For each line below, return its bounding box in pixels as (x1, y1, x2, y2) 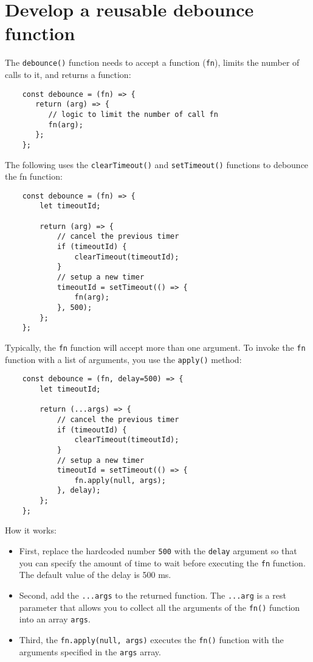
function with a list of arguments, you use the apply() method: (5, 353, 242, 365)
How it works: (5, 524, 57, 537)
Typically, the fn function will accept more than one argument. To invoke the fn (5, 340, 306, 353)
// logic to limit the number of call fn (48, 110, 218, 119)
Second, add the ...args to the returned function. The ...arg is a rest (19, 588, 286, 601)
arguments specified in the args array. (19, 645, 161, 658)
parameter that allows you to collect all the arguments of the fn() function (19, 600, 300, 613)
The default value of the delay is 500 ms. (19, 568, 171, 581)
